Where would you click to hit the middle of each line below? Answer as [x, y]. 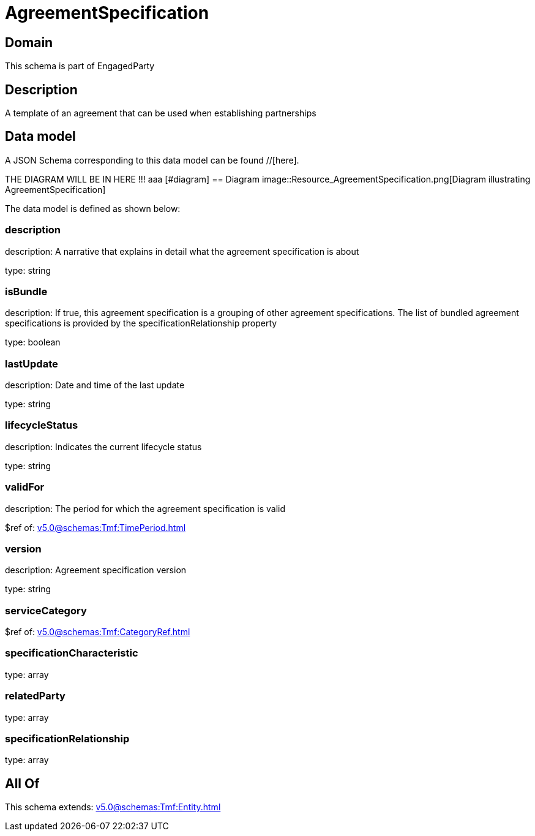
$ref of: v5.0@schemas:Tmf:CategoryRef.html [98, 632]
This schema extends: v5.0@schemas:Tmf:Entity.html [113, 807]
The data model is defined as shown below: [93, 208]
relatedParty [35, 696]
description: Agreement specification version [96, 570]
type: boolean [33, 342]
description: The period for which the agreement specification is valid [145, 508]
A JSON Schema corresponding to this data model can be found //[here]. [152, 160]
